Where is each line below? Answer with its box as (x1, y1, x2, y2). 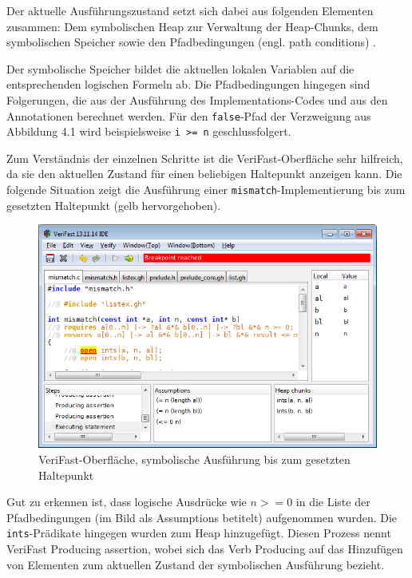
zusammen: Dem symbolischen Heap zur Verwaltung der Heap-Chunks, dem (6, 18, 378, 34)
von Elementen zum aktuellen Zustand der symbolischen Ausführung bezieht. (6, 556, 385, 572)
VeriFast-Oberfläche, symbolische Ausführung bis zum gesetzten (38, 451, 351, 467)
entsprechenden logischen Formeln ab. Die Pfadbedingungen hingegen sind (6, 76, 370, 93)
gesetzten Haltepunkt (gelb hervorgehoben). (6, 196, 221, 213)
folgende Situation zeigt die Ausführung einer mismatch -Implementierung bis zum (6, 181, 406, 198)
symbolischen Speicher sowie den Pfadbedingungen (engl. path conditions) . (6, 34, 376, 50)
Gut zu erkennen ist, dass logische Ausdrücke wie (6, 493, 247, 510)
